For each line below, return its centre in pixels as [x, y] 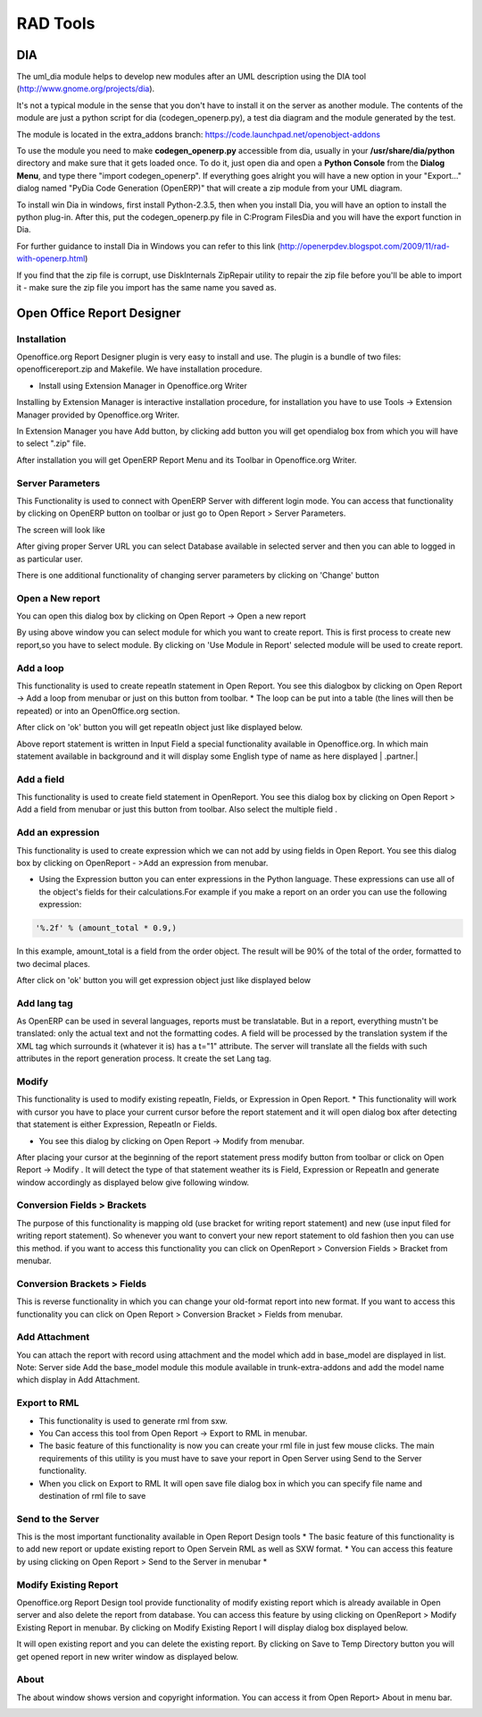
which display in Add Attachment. [78, 1380]
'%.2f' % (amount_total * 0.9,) [106, 928]
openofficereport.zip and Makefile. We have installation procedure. [139, 369]
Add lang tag [45, 1003]
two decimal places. [54, 964]
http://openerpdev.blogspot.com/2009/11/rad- [365, 246]
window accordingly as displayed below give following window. [133, 1182]
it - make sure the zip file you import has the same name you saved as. [146, 287]
